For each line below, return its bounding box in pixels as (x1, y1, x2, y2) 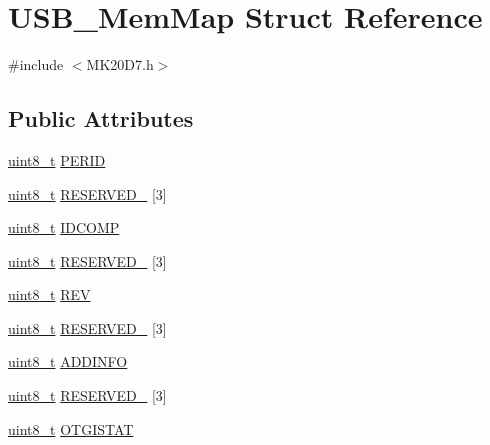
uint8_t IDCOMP (8, 217, 120, 238)
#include (8, 54, 64, 75)
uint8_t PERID (8, 149, 106, 170)
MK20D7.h (86, 54, 154, 75)
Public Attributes (8, 103, 194, 134)
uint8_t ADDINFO (8, 351, 128, 372)
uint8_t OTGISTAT (8, 418, 134, 439)
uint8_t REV (8, 284, 91, 305)
